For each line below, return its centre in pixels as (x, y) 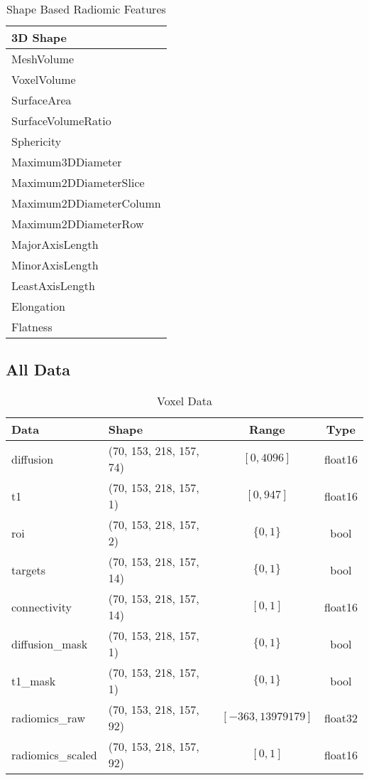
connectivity (42, 607)
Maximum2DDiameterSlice (78, 182)
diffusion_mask (50, 643)
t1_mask (34, 680)
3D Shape (39, 37)
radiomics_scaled (54, 754)
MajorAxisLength (55, 244)
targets (29, 570)
